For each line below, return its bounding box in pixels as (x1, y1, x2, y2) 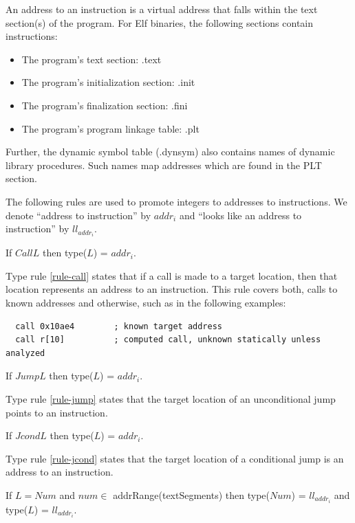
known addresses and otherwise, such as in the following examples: (6, 296, 286, 309)
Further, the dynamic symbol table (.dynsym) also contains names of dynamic (6, 144, 335, 159)
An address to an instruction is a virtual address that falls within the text (6, 2, 318, 16)
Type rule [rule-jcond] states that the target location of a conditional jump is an (6, 451, 344, 465)
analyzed (6, 348, 45, 358)
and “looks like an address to (179, 208, 302, 222)
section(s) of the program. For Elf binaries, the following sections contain (6, 15, 314, 30)
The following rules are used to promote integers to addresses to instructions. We (6, 194, 347, 208)
